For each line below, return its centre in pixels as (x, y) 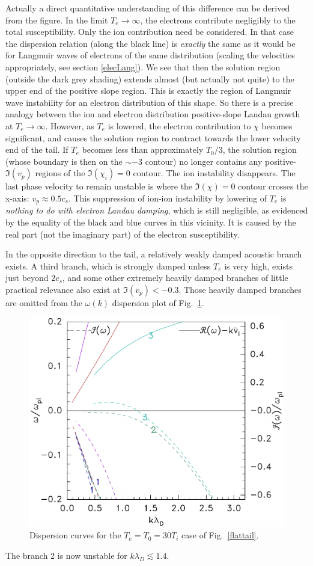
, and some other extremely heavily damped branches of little (175, 278)
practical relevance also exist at (63, 289)
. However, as (70, 125)
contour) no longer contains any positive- (220, 161)
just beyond (27, 278)
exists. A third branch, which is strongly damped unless (108, 266)
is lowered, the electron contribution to (179, 125)
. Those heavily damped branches (240, 289)
